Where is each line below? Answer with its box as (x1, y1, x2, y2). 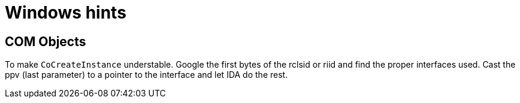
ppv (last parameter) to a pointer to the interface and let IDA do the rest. (5, 69, 288, 80)
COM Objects (5, 34, 86, 49)
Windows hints (5, 2, 126, 23)
